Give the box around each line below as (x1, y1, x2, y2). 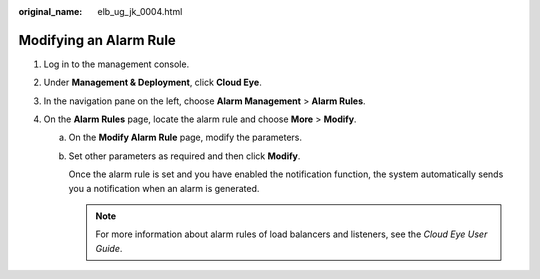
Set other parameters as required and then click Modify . (68, 150, 301, 162)
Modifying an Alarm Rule (18, 31, 177, 49)
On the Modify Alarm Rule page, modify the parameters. (68, 131, 302, 144)
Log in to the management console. (43, 58, 190, 70)
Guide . (95, 242, 123, 254)
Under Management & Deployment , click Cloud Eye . (43, 76, 262, 89)
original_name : (18, 6, 83, 17)
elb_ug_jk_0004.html (97, 6, 183, 17)
